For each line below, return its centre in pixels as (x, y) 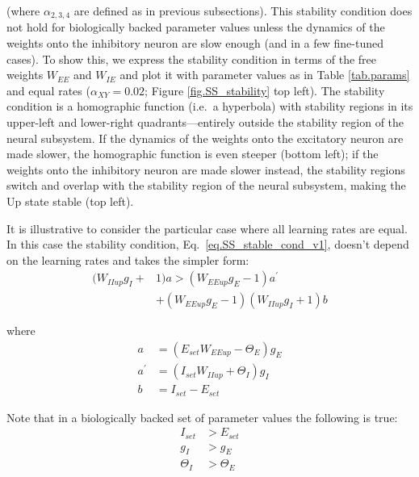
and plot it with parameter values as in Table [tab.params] (265, 75)
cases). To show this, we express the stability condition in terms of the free (192, 59)
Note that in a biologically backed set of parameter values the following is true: (202, 417)
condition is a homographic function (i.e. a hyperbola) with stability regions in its (210, 106)
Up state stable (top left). (70, 201)
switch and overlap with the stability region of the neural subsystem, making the (206, 185)
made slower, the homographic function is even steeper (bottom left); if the (193, 154)
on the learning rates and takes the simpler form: (128, 259)
